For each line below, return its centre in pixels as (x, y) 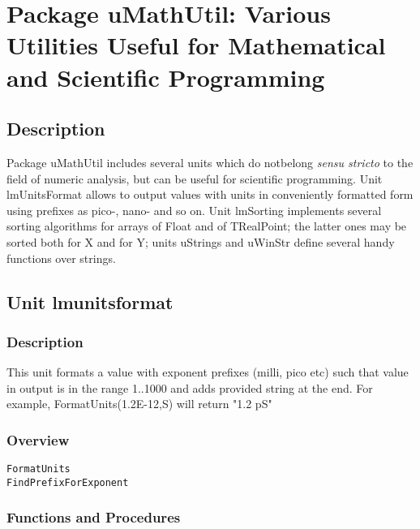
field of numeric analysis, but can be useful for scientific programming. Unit (195, 178)
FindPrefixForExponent (68, 482)
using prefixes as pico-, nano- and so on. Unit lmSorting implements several (194, 210)
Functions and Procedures (94, 517)
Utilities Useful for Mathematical (196, 45)
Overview (38, 439)
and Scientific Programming (166, 77)
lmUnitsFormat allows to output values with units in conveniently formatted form (210, 194)
